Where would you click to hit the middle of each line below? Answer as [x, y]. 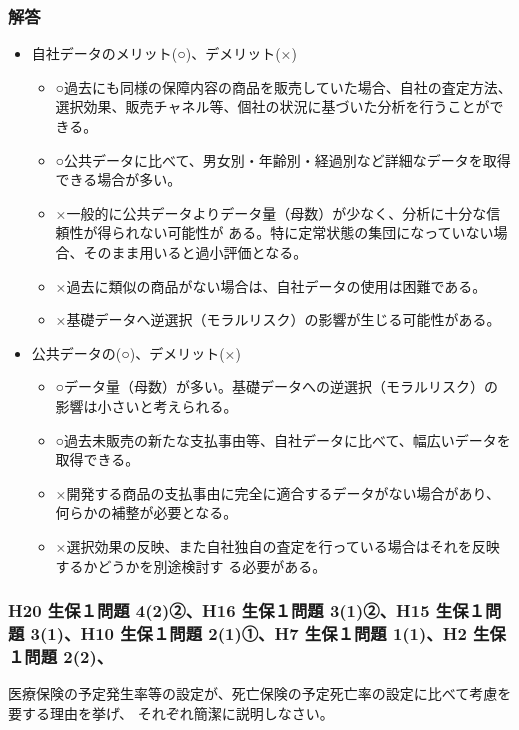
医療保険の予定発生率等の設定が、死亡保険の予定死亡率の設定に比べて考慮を [260, 693]
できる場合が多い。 [118, 179]
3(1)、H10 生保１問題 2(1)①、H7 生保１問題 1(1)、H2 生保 [268, 632]
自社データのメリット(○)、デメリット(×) [164, 53]
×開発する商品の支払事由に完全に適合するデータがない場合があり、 [277, 492]
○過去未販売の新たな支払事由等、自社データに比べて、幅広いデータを [283, 439]
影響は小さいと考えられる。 [146, 405]
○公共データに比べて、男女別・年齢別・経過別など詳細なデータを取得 [283, 159]
